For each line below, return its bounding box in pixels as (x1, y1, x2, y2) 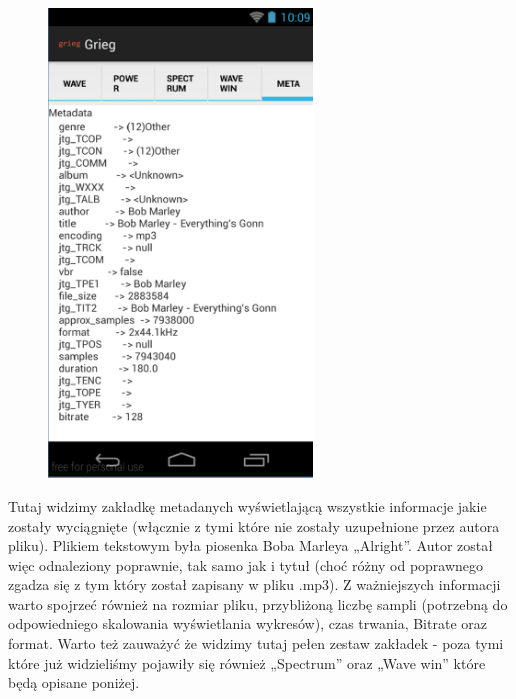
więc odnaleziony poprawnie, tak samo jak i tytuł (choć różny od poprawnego (8, 554, 484, 575)
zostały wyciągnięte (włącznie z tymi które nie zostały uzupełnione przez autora (8, 515, 500, 536)
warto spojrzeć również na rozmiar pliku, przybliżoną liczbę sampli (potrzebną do (8, 593, 508, 614)
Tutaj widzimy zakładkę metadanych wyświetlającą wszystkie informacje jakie (8, 495, 487, 516)
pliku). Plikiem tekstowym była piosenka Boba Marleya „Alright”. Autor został (8, 535, 493, 556)
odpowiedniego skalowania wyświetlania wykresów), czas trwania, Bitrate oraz (8, 613, 487, 634)
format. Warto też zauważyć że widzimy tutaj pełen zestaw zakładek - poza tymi (8, 633, 504, 654)
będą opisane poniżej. (8, 672, 140, 693)
